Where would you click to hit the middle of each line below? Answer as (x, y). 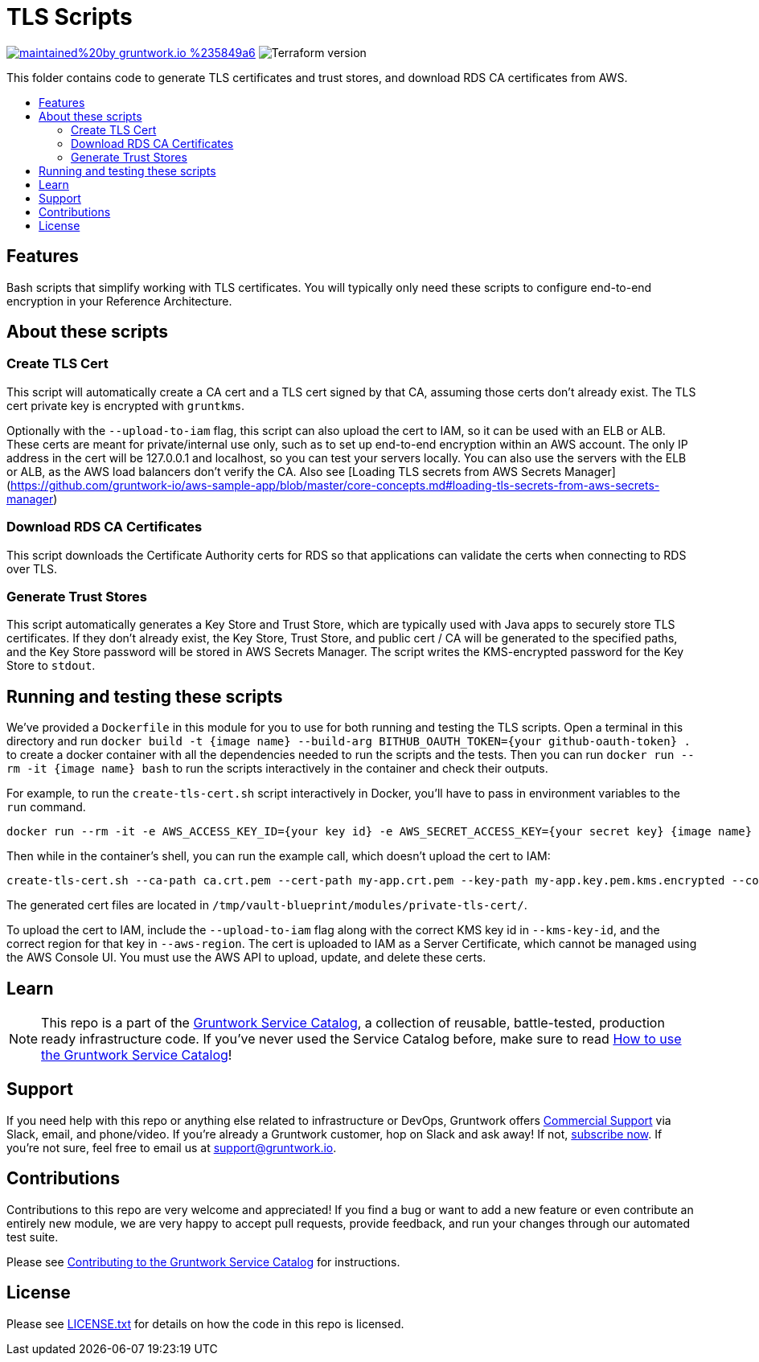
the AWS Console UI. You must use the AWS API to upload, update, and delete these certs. (246, 958)
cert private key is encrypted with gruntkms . (126, 405)
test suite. (33, 1237)
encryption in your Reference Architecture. (119, 301)
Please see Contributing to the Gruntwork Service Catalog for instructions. (203, 1261)
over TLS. (32, 568)
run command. (46, 807)
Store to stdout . (51, 666)
